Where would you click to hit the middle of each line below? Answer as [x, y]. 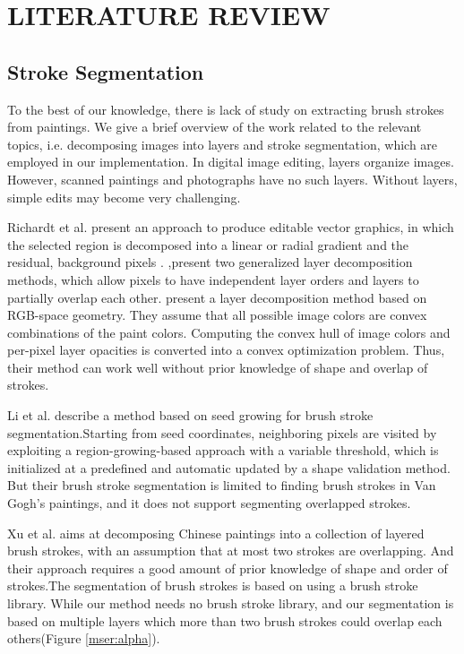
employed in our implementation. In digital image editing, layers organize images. [231, 162]
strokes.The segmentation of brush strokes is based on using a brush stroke [213, 585]
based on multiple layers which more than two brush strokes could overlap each [225, 620]
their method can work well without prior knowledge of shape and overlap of [218, 367]
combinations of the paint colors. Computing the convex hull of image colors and [229, 332]
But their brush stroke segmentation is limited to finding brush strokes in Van [222, 485]
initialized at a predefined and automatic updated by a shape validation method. [229, 467]
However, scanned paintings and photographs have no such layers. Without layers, [232, 179]
